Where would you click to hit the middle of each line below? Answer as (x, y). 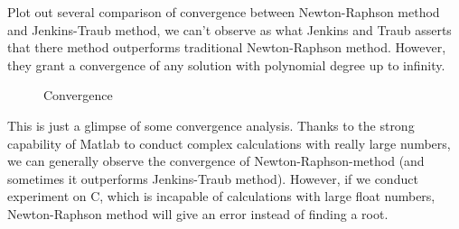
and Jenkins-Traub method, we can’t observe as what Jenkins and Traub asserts (229, 29)
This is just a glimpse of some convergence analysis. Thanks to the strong (211, 125)
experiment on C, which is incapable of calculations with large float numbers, (221, 196)
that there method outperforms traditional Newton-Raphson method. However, (227, 47)
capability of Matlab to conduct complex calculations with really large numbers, (229, 143)
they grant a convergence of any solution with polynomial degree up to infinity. (226, 64)
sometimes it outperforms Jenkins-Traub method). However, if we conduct (213, 178)
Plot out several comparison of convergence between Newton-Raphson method (224, 12)
